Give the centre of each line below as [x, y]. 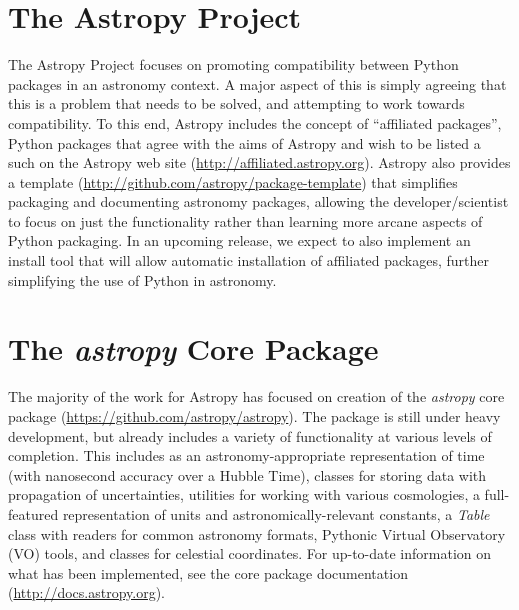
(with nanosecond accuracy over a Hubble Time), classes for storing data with [247, 474]
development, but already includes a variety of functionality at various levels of [250, 435]
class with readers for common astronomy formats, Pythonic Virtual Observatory [257, 533]
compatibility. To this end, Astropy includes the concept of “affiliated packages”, [255, 122]
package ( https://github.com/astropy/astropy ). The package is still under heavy [254, 415]
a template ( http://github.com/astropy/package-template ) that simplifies [233, 181]
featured [33, 513]
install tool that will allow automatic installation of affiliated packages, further [249, 260]
